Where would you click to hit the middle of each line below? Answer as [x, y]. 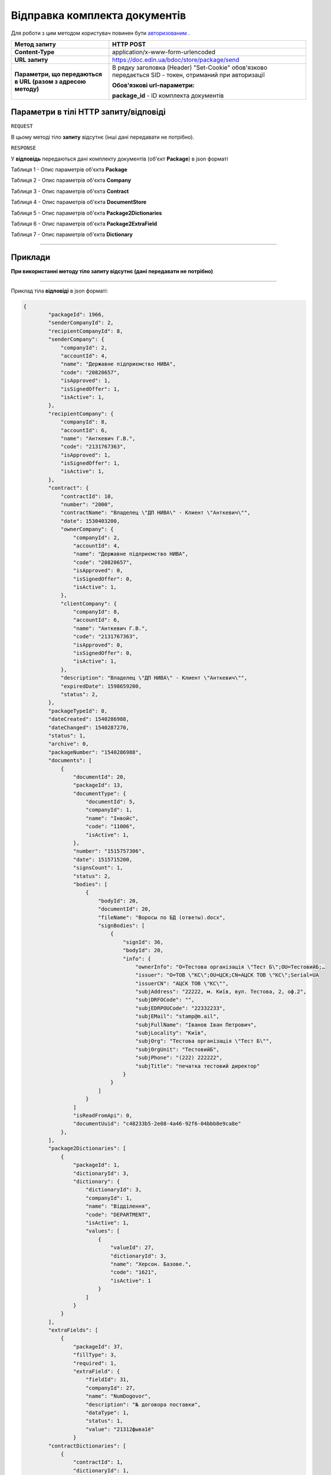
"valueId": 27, [132, 1248]
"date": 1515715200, [103, 859]
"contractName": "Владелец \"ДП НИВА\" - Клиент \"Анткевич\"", [155, 513]
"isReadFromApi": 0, [103, 1115]
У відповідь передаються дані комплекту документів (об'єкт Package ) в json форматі [119, 159]
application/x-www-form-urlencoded [164, 52]
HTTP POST [129, 44]
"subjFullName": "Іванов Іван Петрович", [196, 1025]
